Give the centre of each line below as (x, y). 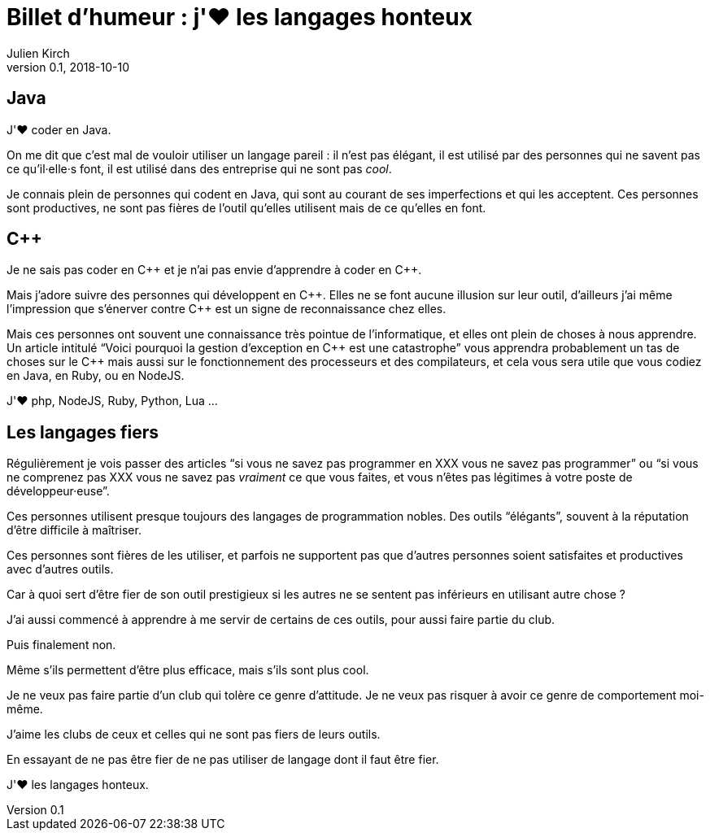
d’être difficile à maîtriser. (74, 530)
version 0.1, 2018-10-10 (68, 67)
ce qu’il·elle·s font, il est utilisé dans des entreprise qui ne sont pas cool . (199, 168)
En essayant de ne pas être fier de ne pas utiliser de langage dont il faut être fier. (223, 760)
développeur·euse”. (58, 491)
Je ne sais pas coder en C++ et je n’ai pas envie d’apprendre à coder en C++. (214, 270)
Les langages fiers (83, 432)
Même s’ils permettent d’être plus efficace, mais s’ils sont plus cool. (188, 670)
